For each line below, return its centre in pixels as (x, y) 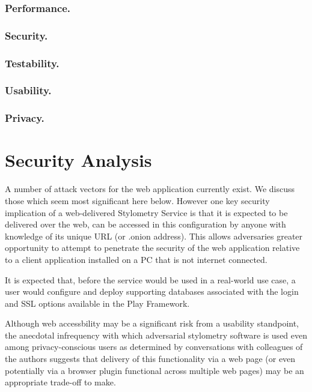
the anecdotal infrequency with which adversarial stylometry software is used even (156, 335)
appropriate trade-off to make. (60, 382)
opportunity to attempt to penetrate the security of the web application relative (152, 248)
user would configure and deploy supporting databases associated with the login (152, 291)
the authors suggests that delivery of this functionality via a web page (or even (150, 359)
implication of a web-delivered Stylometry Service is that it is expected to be (146, 212)
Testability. (32, 63)
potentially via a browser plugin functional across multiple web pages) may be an (154, 370)
